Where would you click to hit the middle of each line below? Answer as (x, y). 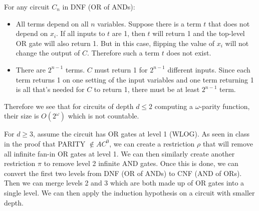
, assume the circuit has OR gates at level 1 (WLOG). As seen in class (142, 134)
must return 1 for (121, 69)
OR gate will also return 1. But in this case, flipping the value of (115, 43)
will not (237, 43)
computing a (174, 106)
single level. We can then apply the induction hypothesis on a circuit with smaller (129, 192)
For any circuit (27, 6)
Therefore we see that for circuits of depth (69, 106)
